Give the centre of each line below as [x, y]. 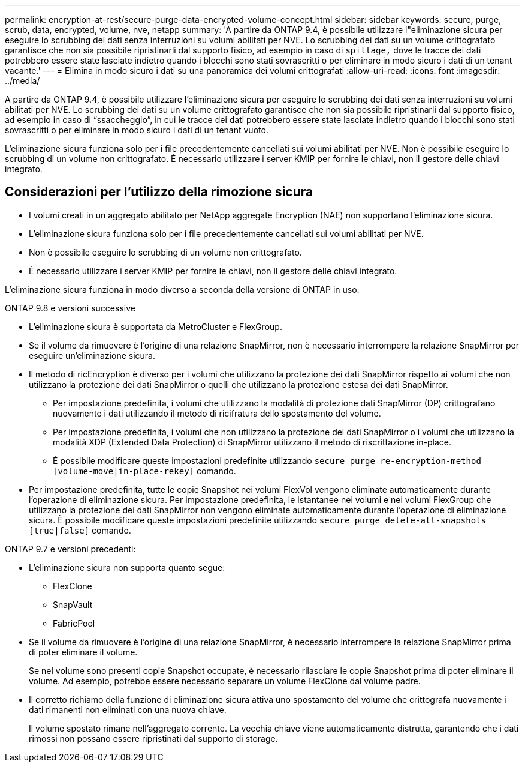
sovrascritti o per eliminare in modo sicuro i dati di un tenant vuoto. [137, 130]
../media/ [22, 81]
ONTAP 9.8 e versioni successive [70, 308]
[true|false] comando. [80, 530]
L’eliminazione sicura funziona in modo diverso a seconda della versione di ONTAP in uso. [182, 289]
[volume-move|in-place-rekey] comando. [144, 471]
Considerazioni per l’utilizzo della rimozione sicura [159, 192]
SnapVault [73, 604]
